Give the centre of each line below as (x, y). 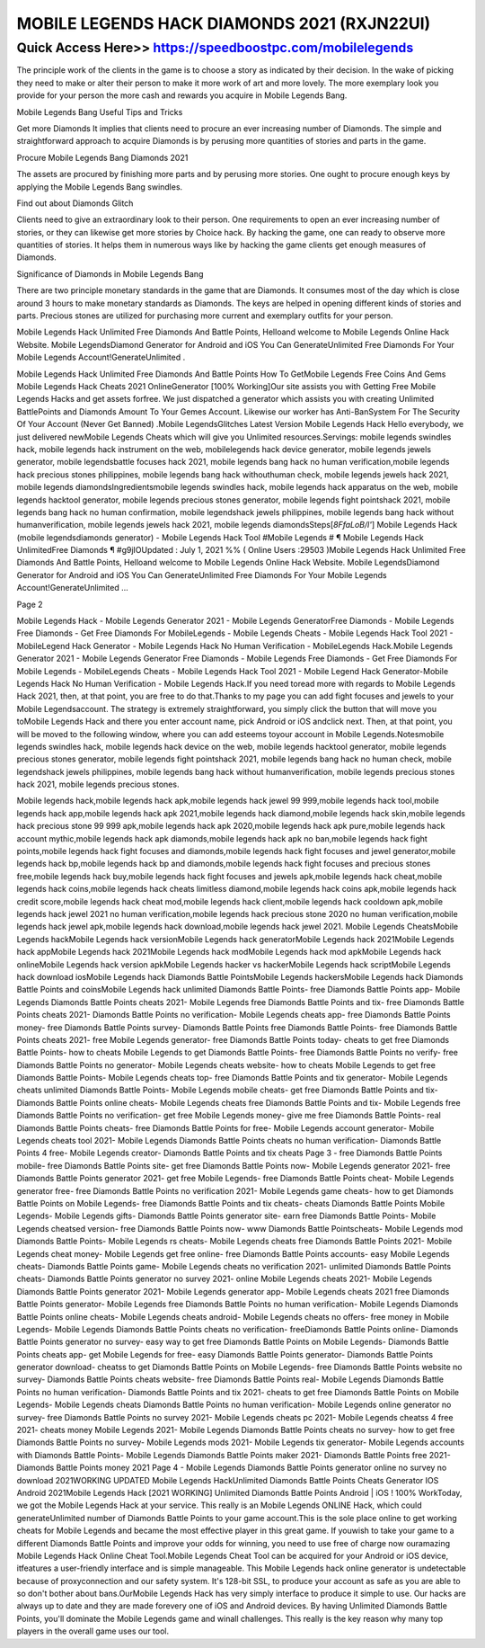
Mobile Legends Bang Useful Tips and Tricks (100, 111)
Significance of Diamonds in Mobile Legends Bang (110, 273)
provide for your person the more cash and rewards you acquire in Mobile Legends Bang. (182, 95)
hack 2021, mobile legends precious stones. (98, 784)
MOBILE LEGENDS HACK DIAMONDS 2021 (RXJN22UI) (224, 23)
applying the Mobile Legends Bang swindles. (100, 187)
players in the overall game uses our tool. (93, 1631)
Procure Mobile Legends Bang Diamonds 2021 (102, 157)
